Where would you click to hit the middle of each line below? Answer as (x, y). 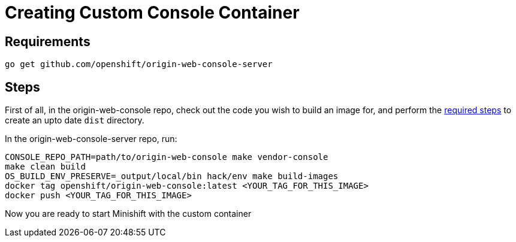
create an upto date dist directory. (75, 120)
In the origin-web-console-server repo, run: (91, 139)
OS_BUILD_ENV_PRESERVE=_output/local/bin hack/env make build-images (172, 176)
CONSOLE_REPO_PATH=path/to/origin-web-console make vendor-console (167, 157)
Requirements (48, 41)
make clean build (45, 167)
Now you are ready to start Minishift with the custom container (128, 214)
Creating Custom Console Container (152, 13)
